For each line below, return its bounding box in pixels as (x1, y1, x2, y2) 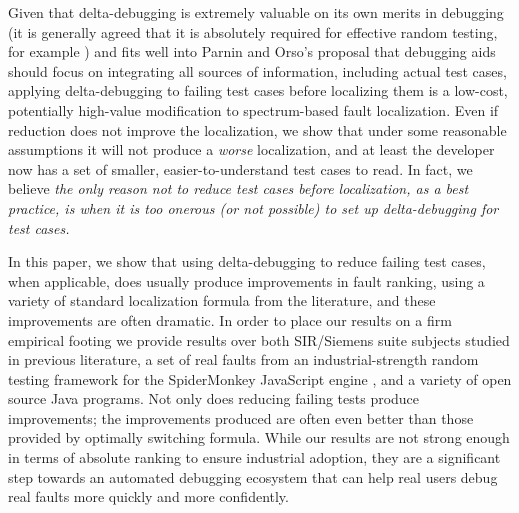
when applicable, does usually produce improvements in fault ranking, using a (8, 270, 485, 291)
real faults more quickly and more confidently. (8, 486, 289, 507)
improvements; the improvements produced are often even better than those (8, 407, 474, 428)
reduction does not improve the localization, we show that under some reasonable (8, 119, 507, 140)
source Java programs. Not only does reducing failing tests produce (8, 388, 420, 409)
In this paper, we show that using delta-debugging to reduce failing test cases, (8, 251, 486, 272)
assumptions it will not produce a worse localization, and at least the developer (8, 139, 495, 160)
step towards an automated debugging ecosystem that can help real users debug (8, 466, 498, 487)
